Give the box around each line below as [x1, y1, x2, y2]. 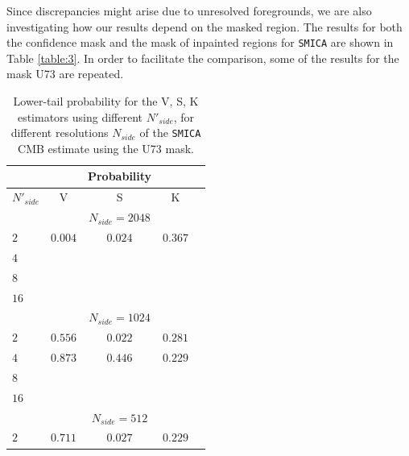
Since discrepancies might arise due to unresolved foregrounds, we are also [6, 2, 372, 19]
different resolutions [10, 124, 109, 141]
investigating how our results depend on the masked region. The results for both [6, 18, 403, 35]
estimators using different [17, 108, 143, 125]
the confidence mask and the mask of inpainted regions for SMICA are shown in [6, 34, 394, 51]
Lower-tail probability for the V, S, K [13, 93, 199, 110]
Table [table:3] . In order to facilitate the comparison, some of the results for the [6, 49, 399, 66]
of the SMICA [139, 124, 201, 141]
